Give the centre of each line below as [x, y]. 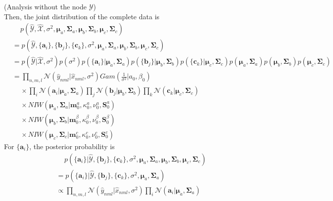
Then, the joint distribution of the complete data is [82, 16]
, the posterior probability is [72, 146]
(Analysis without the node [46, 6]
